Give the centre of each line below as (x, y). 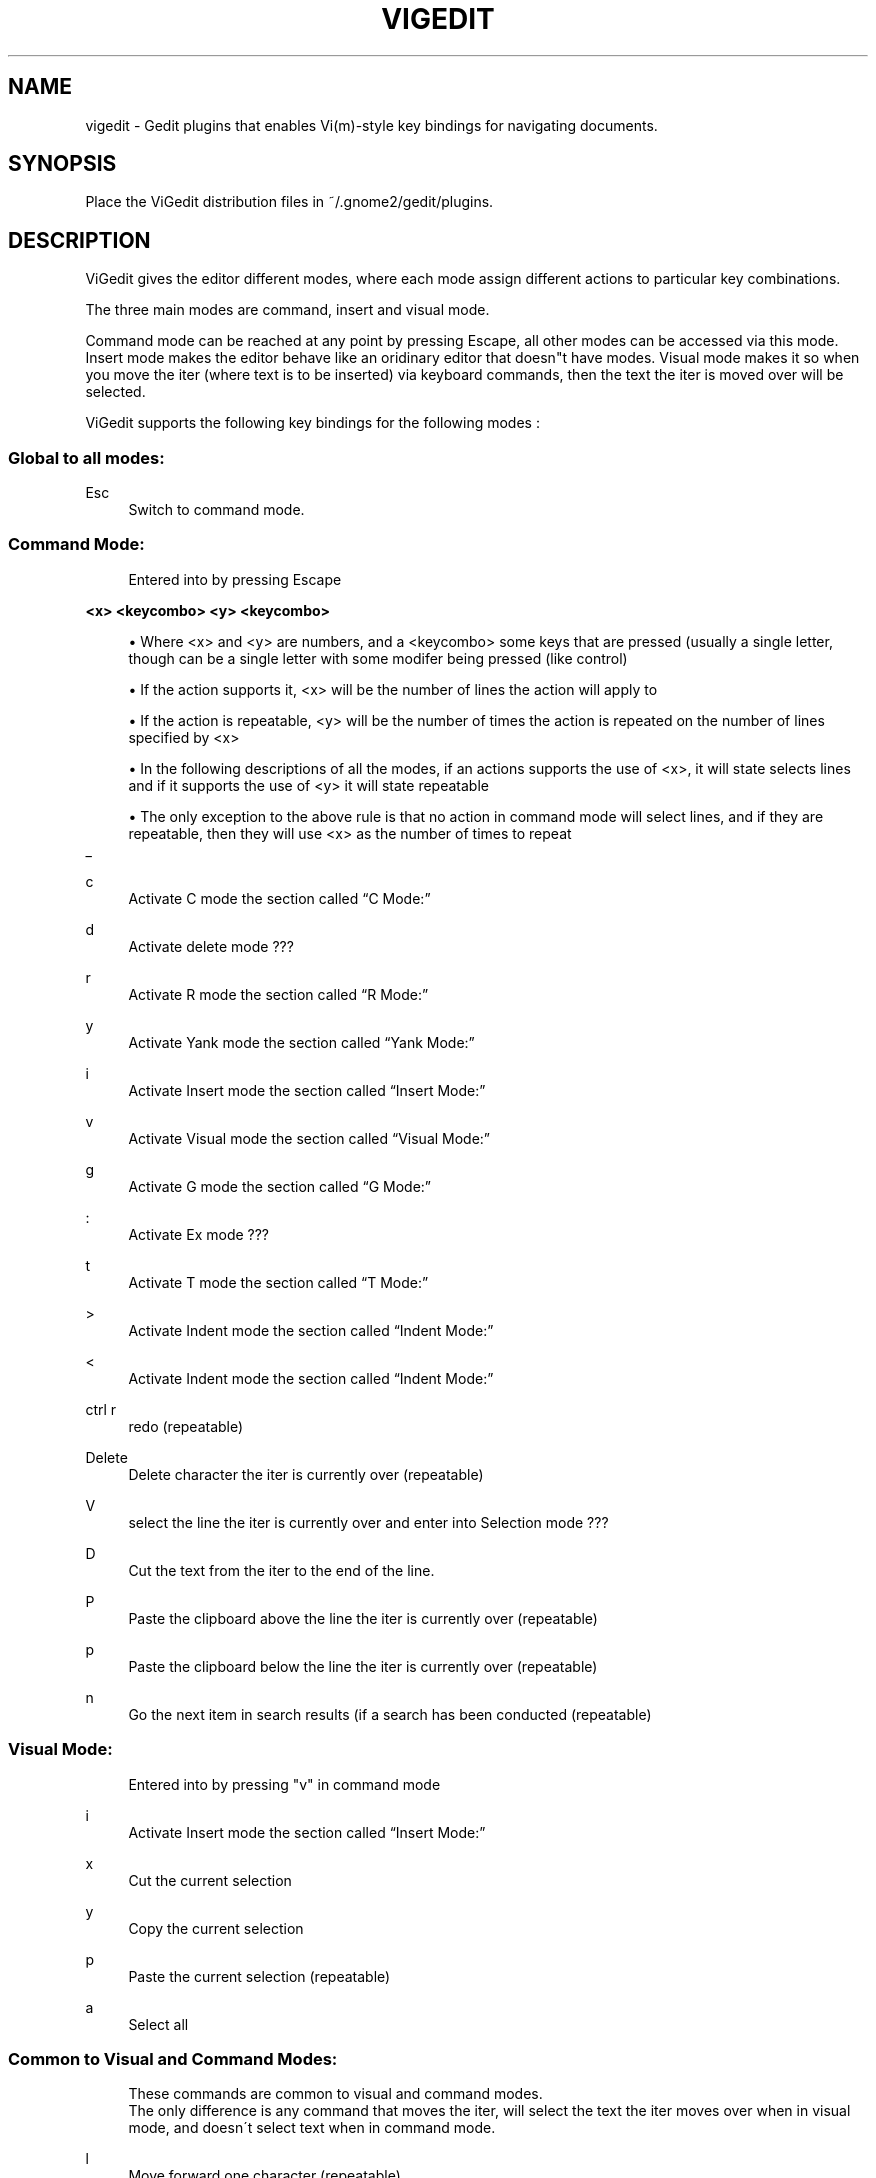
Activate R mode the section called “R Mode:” (278, 994)
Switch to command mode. (216, 510)
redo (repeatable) (186, 1426)
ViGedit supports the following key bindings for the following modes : (312, 423)
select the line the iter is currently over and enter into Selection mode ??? (368, 1522)
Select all (158, 2024)
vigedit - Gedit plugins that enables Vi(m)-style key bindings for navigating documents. (371, 125)
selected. (115, 392)
